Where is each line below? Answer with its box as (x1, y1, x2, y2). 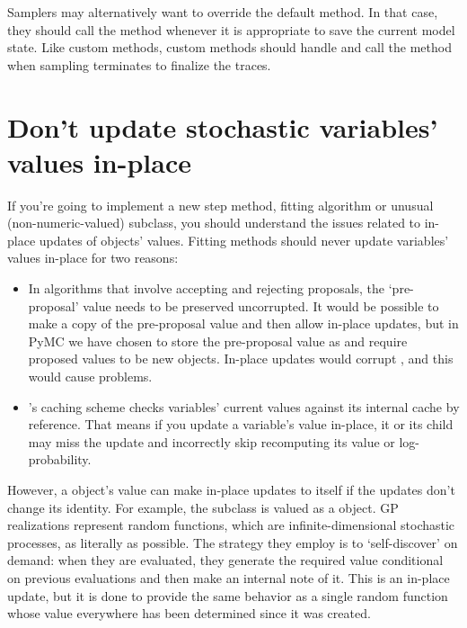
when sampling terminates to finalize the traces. (7, 55, 271, 74)
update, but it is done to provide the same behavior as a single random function (7, 586, 448, 605)
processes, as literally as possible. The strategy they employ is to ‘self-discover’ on (7, 533, 458, 552)
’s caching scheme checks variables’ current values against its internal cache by (28, 397, 460, 416)
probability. (28, 450, 92, 469)
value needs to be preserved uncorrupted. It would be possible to (83, 296, 439, 315)
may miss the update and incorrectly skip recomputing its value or (28, 432, 395, 451)
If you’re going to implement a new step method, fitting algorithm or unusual (7, 195, 434, 214)
